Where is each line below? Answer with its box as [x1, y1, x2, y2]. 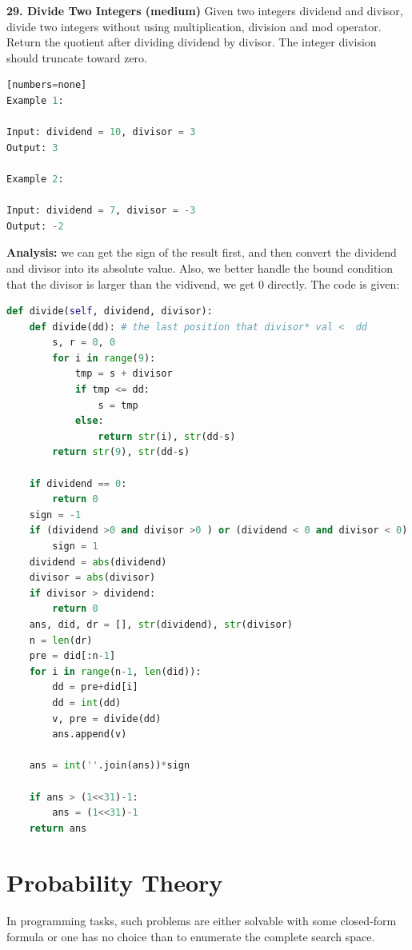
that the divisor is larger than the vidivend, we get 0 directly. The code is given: [6, 275, 400, 292]
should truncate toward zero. [6, 49, 147, 66]
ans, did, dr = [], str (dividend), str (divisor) [29, 618, 293, 630]
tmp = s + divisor [74, 368, 173, 380]
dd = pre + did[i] [52, 681, 138, 693]
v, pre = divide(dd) [52, 712, 162, 724]
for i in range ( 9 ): [52, 352, 156, 364]
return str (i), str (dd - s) [98, 430, 236, 442]
